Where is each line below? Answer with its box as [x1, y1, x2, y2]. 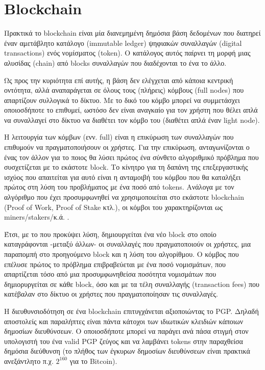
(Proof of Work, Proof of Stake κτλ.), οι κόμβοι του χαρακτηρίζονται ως [4, 201, 223, 212]
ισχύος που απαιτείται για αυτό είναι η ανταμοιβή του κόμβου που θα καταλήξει [4, 171, 241, 182]
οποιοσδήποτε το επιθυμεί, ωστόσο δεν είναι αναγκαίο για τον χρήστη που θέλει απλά [4, 104, 258, 115]
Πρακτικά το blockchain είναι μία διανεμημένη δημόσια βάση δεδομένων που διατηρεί [4, 28, 261, 38]
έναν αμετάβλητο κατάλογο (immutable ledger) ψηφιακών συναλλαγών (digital [4, 37, 242, 48]
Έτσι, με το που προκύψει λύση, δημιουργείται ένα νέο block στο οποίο [4, 228, 216, 239]
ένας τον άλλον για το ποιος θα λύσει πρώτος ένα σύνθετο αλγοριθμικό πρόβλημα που [4, 151, 259, 162]
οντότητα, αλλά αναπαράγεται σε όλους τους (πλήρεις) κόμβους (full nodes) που [4, 85, 244, 95]
